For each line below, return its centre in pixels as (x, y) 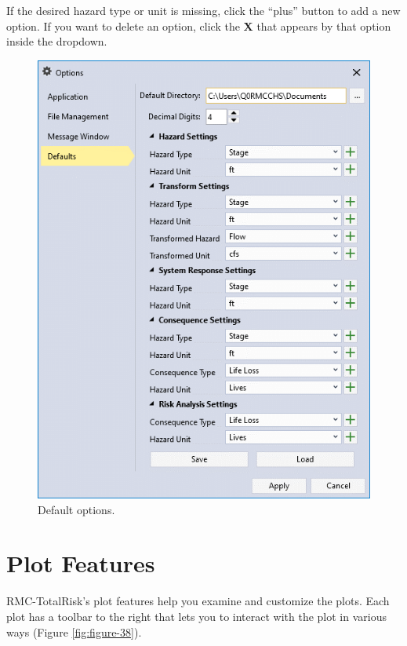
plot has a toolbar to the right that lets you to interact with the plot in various (196, 616)
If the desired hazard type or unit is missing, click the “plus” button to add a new (203, 10)
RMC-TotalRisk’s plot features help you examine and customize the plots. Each (198, 601)
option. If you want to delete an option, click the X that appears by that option (199, 26)
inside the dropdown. (57, 41)
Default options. (76, 509)
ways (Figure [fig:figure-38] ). (74, 631)
